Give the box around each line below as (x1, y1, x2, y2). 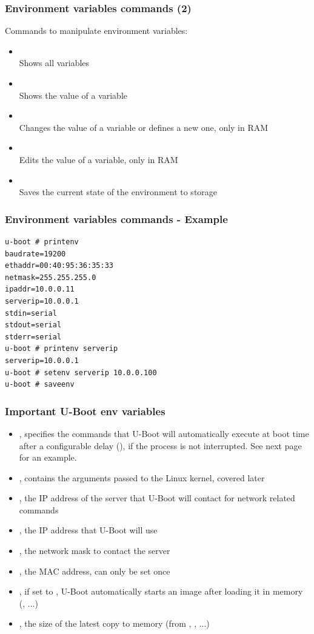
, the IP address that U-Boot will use (19, 524, 158, 536)
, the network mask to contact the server (19, 544, 170, 557)
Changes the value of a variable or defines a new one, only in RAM (19, 121, 269, 133)
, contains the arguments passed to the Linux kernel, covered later (19, 471, 265, 484)
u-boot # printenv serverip (5, 344, 118, 353)
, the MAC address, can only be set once (19, 564, 170, 577)
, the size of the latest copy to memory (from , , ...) (19, 617, 210, 630)
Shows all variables (19, 56, 90, 69)
